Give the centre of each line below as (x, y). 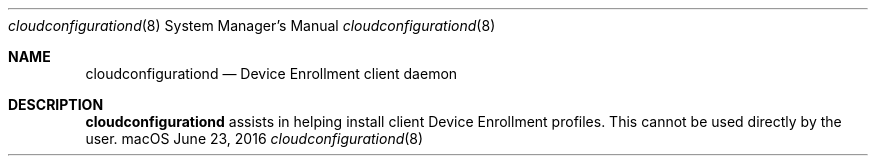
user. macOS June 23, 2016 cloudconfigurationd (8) (254, 138)
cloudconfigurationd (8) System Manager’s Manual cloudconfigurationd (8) (252, 25)
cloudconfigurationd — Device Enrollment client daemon (271, 73)
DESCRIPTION (56, 104)
